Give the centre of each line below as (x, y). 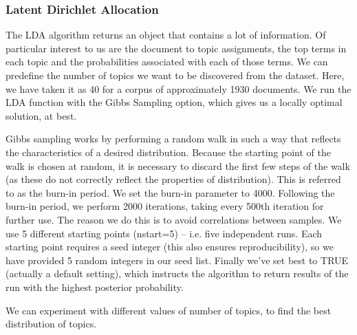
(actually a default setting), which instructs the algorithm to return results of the (177, 273)
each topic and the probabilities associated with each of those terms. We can (167, 62)
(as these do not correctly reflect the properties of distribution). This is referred (173, 179)
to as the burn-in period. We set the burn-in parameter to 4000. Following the (170, 192)
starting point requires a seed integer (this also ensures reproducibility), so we (170, 247)
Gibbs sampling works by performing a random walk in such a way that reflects (173, 139)
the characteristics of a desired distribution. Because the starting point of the (168, 152)
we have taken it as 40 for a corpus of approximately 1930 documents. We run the (178, 88)
